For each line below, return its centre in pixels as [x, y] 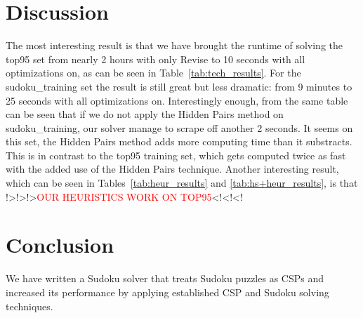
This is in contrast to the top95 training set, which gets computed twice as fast [176, 155]
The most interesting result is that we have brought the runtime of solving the [174, 45]
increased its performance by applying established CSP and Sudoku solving [167, 292]
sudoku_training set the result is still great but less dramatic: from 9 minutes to [179, 86]
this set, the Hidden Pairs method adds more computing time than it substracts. [179, 141]
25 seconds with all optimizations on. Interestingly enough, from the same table [177, 100]
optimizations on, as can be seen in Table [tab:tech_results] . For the [153, 73]
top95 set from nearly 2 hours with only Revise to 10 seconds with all [156, 59]
